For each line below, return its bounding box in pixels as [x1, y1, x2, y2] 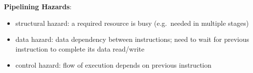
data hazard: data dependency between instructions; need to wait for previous [15, 34, 249, 44]
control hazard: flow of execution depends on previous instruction [15, 60, 211, 70]
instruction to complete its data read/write [15, 43, 144, 54]
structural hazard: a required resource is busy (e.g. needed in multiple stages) [15, 18, 249, 28]
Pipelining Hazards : [4, 1, 72, 11]
